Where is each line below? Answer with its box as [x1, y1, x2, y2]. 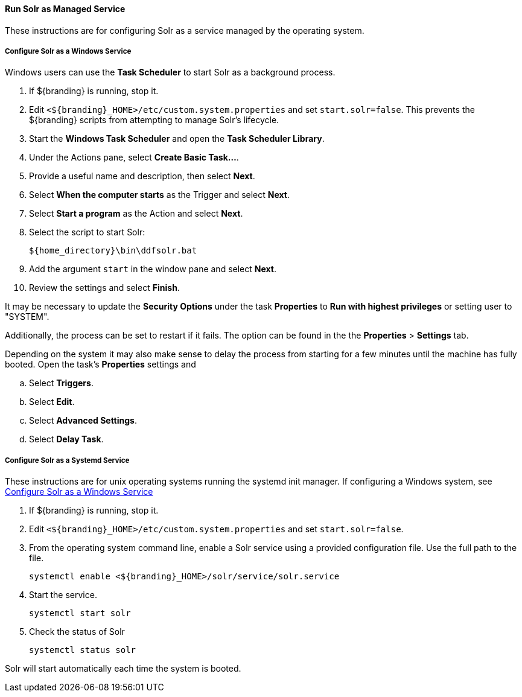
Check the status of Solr [29, 626, 125, 637]
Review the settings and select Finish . [29, 282, 180, 293]
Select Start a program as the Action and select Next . [29, 208, 243, 219]
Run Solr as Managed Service [5, 4, 126, 14]
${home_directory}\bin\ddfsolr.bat [29, 246, 197, 256]
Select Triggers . [29, 378, 94, 389]
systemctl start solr [29, 608, 131, 619]
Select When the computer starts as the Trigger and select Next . [29, 189, 290, 200]
